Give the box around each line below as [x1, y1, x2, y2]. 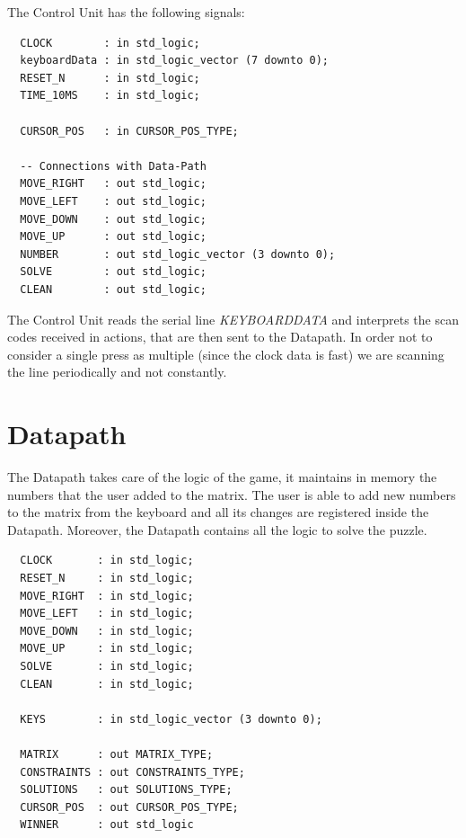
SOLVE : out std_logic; [20, 265, 207, 279]
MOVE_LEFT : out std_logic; [20, 194, 207, 208]
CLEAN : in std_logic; [20, 677, 194, 691]
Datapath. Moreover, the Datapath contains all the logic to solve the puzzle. [7, 520, 427, 539]
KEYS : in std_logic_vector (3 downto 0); [20, 712, 322, 726]
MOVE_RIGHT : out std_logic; [20, 177, 207, 191]
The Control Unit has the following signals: [7, 3, 245, 21]
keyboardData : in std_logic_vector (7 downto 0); [20, 54, 329, 67]
